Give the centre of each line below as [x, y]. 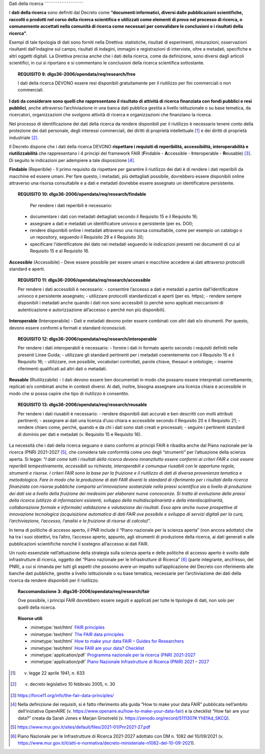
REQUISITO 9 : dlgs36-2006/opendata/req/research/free [77, 74]
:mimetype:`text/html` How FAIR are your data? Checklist [87, 648]
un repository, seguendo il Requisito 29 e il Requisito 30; [87, 237]
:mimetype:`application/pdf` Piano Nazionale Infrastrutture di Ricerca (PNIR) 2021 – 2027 [120, 662]
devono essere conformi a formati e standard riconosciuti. [68, 328]
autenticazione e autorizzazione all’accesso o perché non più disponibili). [92, 310]
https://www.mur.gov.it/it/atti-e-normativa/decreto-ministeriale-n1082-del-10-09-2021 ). [106, 743]
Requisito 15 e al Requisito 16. [60, 251]
